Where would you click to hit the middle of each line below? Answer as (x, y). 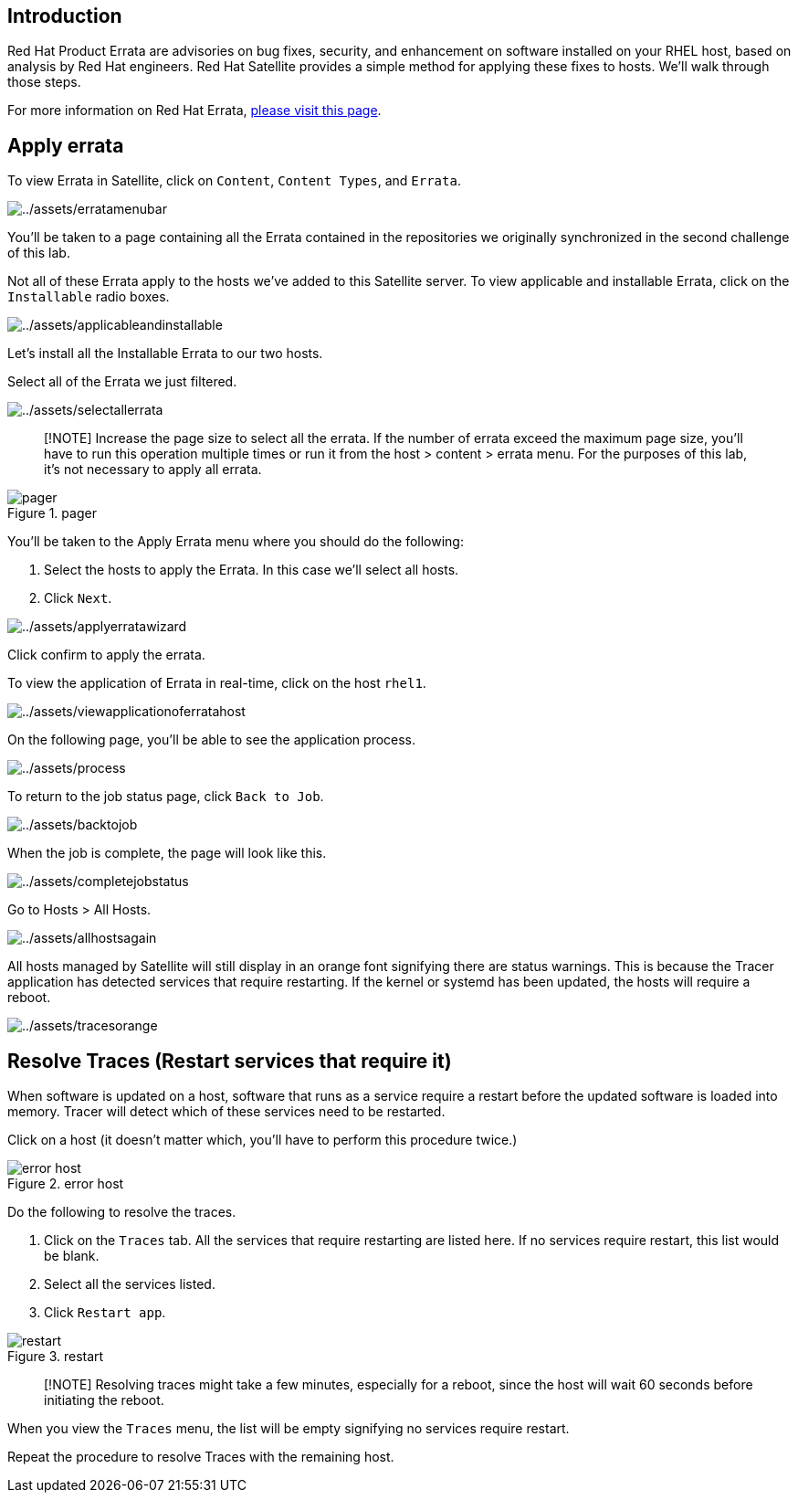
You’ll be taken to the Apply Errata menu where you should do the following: (236, 542)
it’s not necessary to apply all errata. (153, 470)
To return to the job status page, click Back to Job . (166, 797)
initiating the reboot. (104, 1400)
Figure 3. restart (56, 1357)
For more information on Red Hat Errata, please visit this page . (194, 111)
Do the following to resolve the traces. (122, 1212)
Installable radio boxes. (89, 297)
